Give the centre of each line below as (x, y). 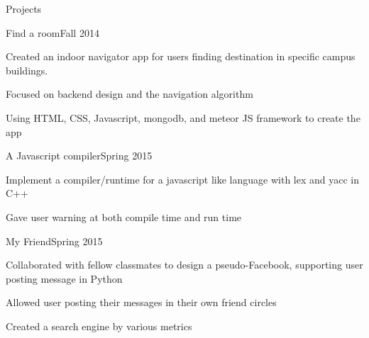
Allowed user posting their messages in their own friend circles (141, 302)
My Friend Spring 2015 (54, 241)
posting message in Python (64, 278)
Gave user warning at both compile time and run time (124, 216)
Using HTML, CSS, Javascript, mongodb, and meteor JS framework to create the (183, 117)
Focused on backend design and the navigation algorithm (130, 94)
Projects (24, 9)
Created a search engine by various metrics (99, 326)
